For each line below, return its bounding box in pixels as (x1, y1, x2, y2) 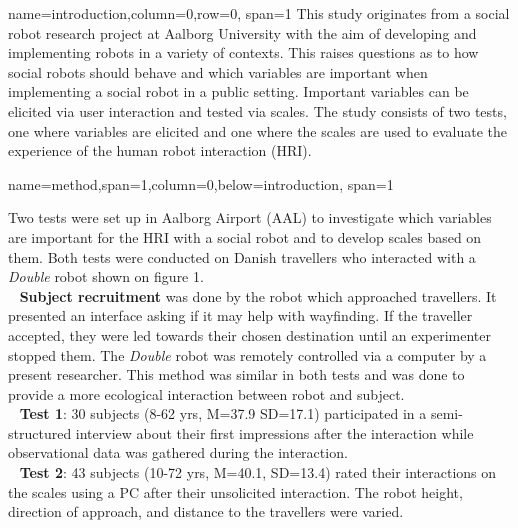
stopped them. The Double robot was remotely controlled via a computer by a (8, 344, 487, 365)
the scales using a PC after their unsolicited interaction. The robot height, (8, 481, 463, 502)
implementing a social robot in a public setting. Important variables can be (8, 81, 469, 102)
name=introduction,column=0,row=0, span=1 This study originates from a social (8, 3, 510, 23)
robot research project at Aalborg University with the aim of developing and (8, 22, 477, 43)
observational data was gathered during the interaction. (8, 442, 348, 463)
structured (8, 422, 72, 443)
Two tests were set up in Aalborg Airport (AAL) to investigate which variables (8, 207, 492, 228)
